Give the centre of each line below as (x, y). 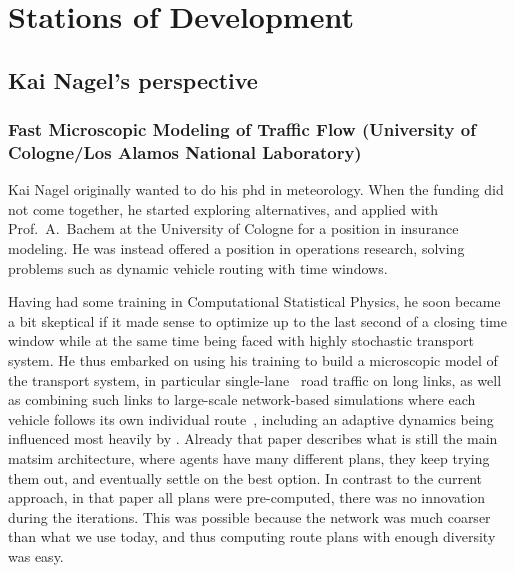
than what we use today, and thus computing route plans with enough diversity (252, 536)
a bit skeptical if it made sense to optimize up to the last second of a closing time (257, 320)
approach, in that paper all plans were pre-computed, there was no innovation (247, 497)
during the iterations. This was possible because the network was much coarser (249, 516)
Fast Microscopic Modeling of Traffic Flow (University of (242, 129)
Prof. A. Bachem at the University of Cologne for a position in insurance (233, 228)
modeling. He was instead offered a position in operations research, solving (236, 248)
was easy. (36, 555)
